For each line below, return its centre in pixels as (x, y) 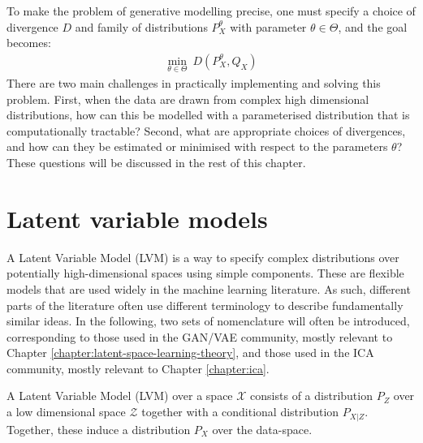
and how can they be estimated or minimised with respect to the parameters (197, 146)
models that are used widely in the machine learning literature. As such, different (209, 288)
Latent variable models (137, 218)
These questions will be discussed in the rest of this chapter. (156, 162)
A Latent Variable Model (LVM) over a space (120, 396)
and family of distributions (141, 26)
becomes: (29, 43)
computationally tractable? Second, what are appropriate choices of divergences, (206, 130)
